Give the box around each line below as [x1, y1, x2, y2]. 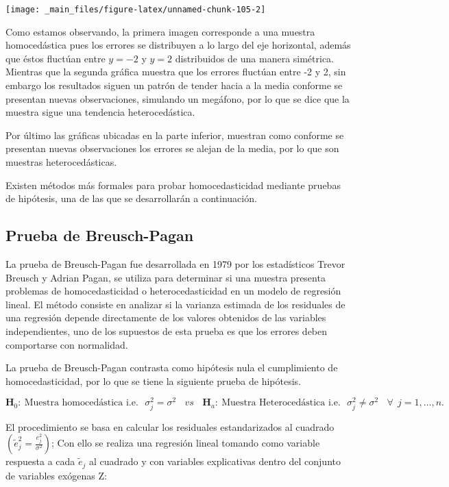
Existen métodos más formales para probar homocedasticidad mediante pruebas [5, 177, 341, 192]
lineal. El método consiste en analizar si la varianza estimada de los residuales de [5, 297, 345, 311]
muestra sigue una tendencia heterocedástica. [5, 105, 195, 119]
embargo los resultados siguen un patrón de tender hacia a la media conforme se [5, 78, 343, 92]
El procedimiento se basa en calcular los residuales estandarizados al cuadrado [5, 419, 335, 434]
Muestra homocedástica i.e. [24, 398, 138, 408]
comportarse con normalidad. [5, 337, 128, 351]
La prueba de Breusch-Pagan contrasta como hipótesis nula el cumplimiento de [5, 360, 338, 375]
